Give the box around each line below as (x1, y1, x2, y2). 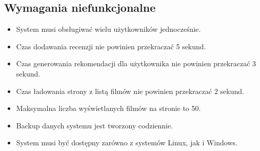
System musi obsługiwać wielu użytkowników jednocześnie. (16, 24, 201, 34)
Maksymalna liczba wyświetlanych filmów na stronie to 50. (16, 103, 201, 114)
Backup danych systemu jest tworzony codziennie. (16, 120, 173, 130)
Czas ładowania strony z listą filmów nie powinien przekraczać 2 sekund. (16, 85, 244, 96)
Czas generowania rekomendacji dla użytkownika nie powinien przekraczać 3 (16, 58, 256, 69)
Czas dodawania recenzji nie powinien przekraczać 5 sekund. (16, 41, 206, 51)
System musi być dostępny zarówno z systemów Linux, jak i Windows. (16, 137, 237, 148)
